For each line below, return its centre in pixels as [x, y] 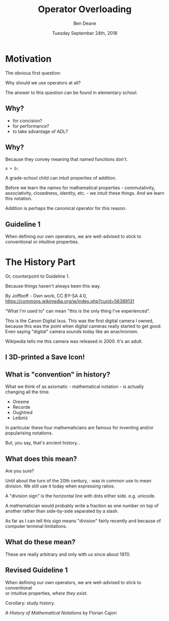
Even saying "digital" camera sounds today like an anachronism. [72, 332]
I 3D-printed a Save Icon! [45, 357]
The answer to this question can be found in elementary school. [71, 93]
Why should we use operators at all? [43, 82]
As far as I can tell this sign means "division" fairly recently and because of [83, 521]
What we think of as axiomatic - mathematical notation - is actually [75, 387]
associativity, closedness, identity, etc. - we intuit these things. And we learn [85, 193]
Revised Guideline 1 [37, 570]
